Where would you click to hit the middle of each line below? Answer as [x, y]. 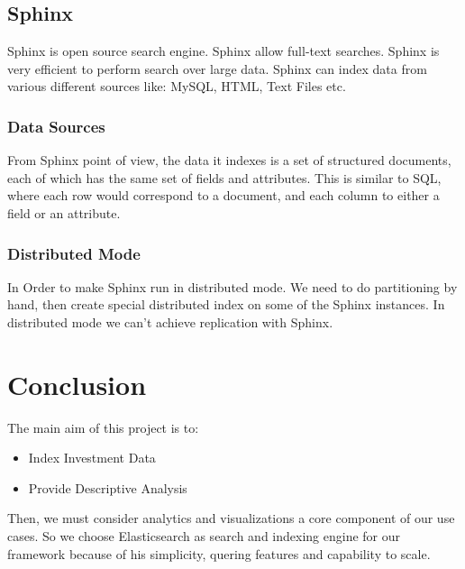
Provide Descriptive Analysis [108, 487]
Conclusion [77, 384]
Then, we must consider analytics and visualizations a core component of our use [231, 518]
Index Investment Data [92, 458]
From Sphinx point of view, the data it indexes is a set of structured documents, [229, 160]
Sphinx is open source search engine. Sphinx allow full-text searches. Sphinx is [223, 51]
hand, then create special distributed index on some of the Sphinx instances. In [226, 304]
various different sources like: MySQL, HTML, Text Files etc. [177, 86]
